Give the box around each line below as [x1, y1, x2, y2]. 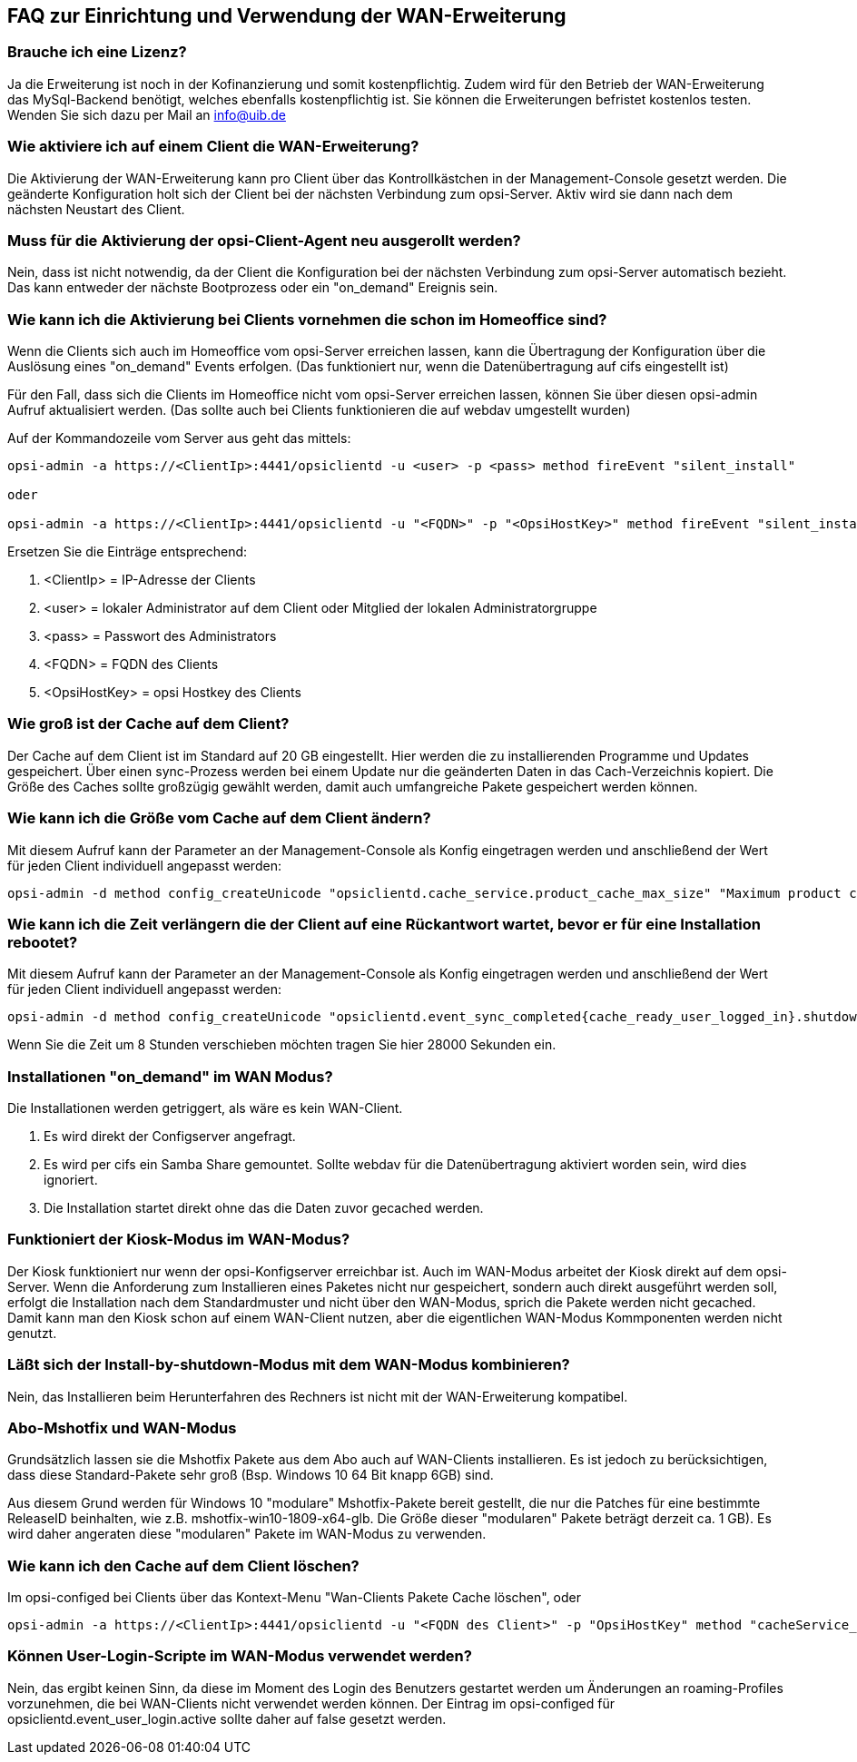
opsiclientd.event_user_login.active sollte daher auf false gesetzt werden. [7, 1710, 447, 1727]
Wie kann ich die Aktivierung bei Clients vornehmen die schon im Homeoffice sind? [7, 310, 607, 329]
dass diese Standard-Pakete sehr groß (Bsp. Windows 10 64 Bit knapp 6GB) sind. [7, 1467, 494, 1483]
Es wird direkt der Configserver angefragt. [44, 1128, 296, 1145]
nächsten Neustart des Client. [7, 201, 185, 217]
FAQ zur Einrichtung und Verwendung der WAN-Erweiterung [7, 5, 566, 27]
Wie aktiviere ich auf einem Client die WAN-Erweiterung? [7, 137, 419, 156]
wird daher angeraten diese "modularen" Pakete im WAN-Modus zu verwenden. [7, 1526, 487, 1542]
